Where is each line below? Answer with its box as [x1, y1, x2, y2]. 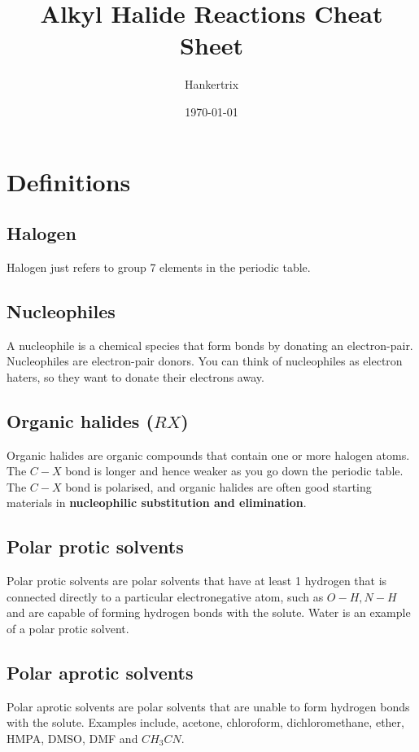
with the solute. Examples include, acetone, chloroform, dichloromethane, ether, [7, 714, 404, 731]
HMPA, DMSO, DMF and [7, 730, 138, 747]
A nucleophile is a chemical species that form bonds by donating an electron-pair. [7, 336, 413, 353]
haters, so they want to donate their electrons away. [7, 368, 264, 385]
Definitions [7, 164, 131, 198]
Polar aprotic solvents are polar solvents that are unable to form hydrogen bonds [7, 697, 410, 715]
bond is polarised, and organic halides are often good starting [65, 478, 372, 495]
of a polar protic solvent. [7, 620, 129, 637]
